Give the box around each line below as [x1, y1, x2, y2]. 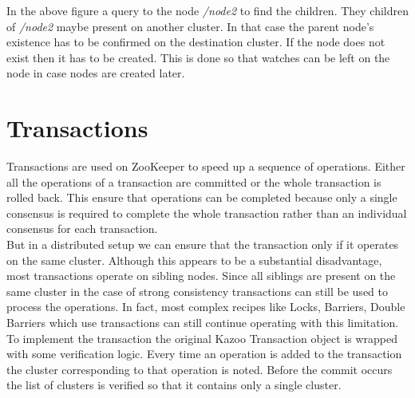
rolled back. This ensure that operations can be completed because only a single [6, 189, 397, 206]
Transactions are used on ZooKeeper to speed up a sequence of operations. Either [6, 158, 405, 175]
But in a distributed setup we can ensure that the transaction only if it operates [6, 236, 399, 253]
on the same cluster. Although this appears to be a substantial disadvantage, [6, 251, 382, 268]
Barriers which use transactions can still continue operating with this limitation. [6, 314, 399, 331]
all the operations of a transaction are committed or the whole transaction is [6, 173, 381, 190]
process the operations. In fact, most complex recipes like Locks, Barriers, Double [6, 298, 405, 315]
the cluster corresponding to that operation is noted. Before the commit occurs [6, 361, 393, 377]
